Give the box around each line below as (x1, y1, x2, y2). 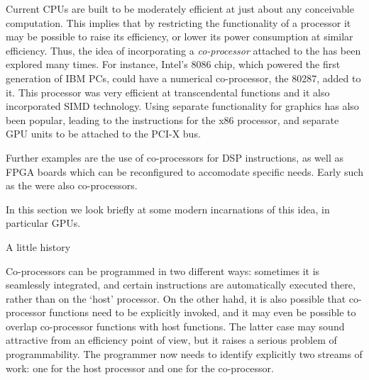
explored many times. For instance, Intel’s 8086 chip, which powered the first (6, 57, 341, 72)
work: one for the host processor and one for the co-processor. (6, 360, 274, 375)
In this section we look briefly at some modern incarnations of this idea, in (6, 201, 330, 216)
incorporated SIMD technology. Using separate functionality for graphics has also (6, 99, 359, 113)
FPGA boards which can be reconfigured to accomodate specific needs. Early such (6, 164, 363, 179)
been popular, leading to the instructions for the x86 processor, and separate (6, 112, 339, 127)
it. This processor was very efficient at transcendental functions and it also (6, 84, 330, 99)
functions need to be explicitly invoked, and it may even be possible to (49, 305, 356, 320)
